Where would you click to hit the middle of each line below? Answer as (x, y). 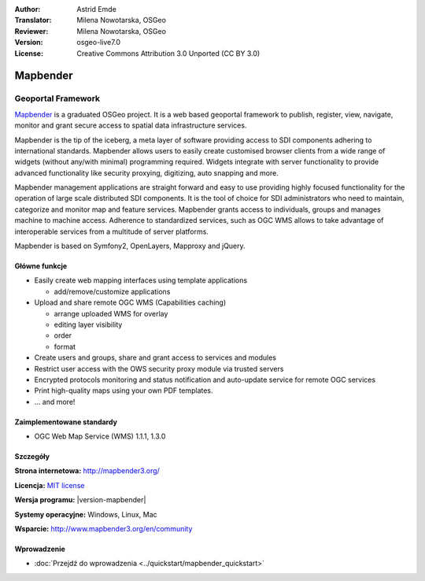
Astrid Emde (97, 9)
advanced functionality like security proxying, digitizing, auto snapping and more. (146, 172)
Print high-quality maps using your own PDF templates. (124, 390)
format (65, 346)
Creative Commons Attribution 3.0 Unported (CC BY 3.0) (168, 53)
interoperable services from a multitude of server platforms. (111, 231)
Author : (28, 9)
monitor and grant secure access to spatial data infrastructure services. (131, 125)
